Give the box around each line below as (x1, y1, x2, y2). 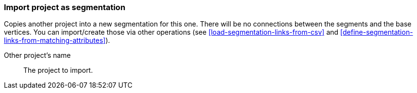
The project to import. (23, 66, 93, 75)
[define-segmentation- (340, 28, 413, 37)
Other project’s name (4, 51, 71, 60)
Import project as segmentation (4, 2, 125, 12)
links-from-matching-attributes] (4, 36, 106, 45)
